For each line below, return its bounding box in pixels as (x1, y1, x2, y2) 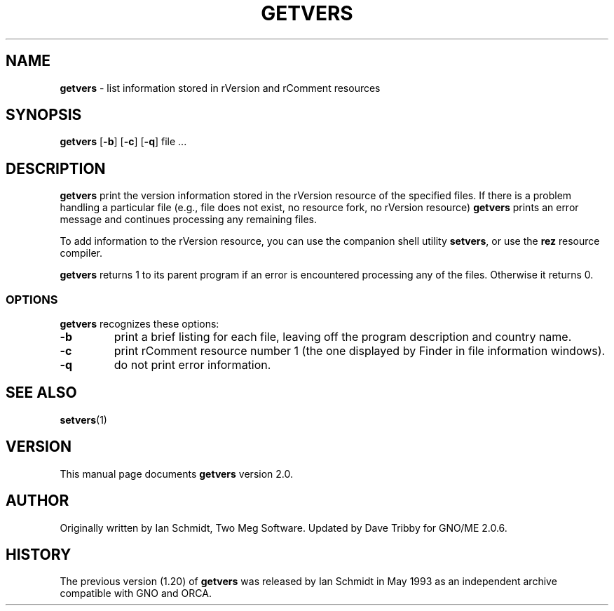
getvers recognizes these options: (60, 318, 219, 330)
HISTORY (6, 545, 71, 563)
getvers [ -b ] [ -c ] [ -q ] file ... (60, 135, 187, 148)
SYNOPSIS (6, 106, 82, 124)
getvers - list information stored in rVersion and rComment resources (60, 81, 381, 94)
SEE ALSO (6, 384, 77, 402)
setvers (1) (60, 413, 107, 426)
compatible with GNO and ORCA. (60, 587, 212, 600)
